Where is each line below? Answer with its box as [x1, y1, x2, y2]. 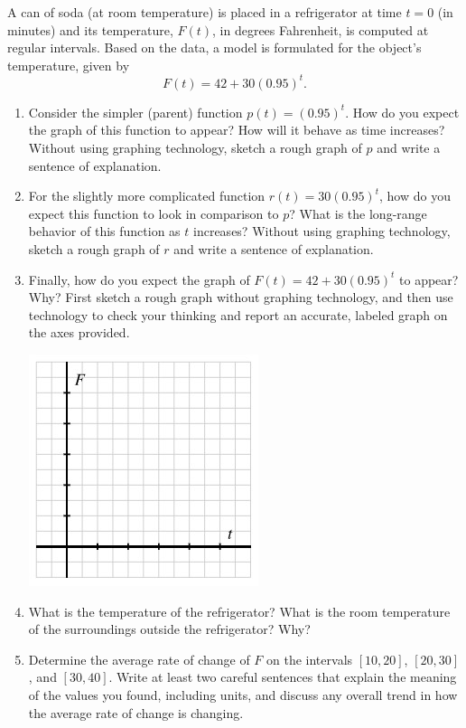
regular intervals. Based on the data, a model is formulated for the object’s [7, 38, 422, 57]
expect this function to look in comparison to [28, 203, 279, 222]
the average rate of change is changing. [28, 703, 244, 722]
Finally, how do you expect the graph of [28, 269, 250, 288]
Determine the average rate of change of [28, 649, 250, 668]
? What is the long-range [289, 203, 427, 222]
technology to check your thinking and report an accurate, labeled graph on [28, 305, 448, 324]
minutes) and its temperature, [7, 20, 173, 39]
